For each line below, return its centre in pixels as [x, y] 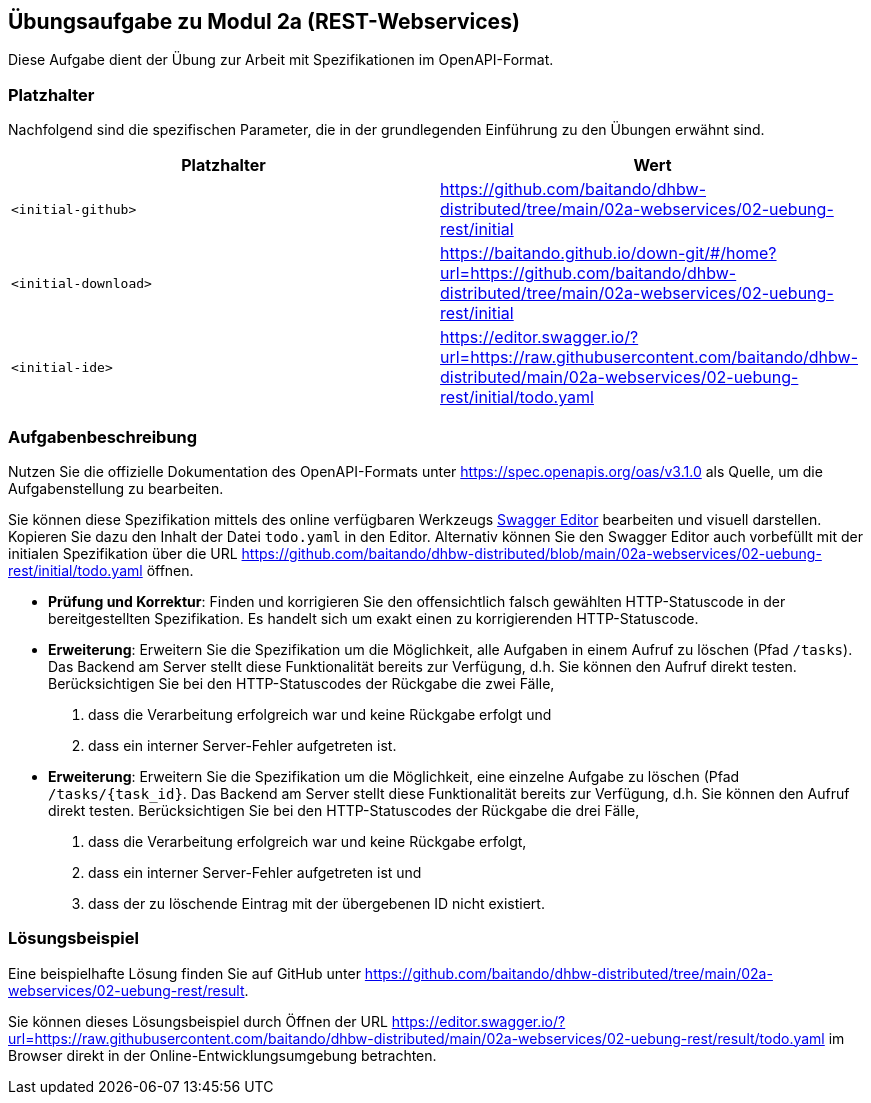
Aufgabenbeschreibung [103, 436]
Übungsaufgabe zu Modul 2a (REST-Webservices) [264, 21]
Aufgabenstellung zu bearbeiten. [116, 488]
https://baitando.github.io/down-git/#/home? [608, 253]
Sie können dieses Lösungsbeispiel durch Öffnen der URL [198, 1021]
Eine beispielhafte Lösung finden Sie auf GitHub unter [184, 973]
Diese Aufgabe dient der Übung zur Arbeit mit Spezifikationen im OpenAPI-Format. [281, 60]
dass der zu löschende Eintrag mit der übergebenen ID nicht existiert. [316, 903]
